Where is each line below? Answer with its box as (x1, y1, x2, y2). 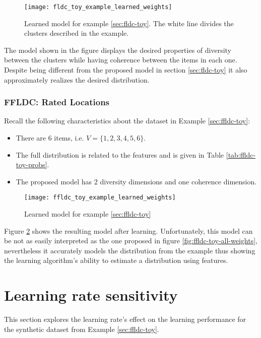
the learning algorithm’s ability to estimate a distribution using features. (4, 255, 228, 265)
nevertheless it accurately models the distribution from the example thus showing (4, 245, 255, 255)
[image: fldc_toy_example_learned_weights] (24, 4, 172, 11)
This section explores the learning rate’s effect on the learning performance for (4, 314, 246, 324)
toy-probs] (16, 159, 47, 170)
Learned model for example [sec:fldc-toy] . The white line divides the (24, 18, 234, 28)
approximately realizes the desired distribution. (4, 74, 150, 85)
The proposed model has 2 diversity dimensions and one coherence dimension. (16, 176, 257, 186)
